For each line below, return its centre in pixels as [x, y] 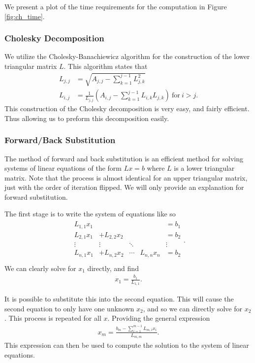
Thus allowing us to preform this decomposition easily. [87, 118]
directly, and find [113, 268]
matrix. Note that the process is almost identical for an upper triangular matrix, [126, 177]
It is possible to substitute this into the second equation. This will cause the [119, 299]
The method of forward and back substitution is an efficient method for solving [124, 158]
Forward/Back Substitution [60, 140]
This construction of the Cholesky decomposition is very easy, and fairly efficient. [127, 108]
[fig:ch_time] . [25, 16]
